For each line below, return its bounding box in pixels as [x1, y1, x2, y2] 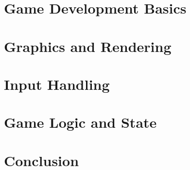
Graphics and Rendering [4, 36, 172, 56]
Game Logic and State [4, 112, 157, 132]
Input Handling [4, 74, 110, 94]
